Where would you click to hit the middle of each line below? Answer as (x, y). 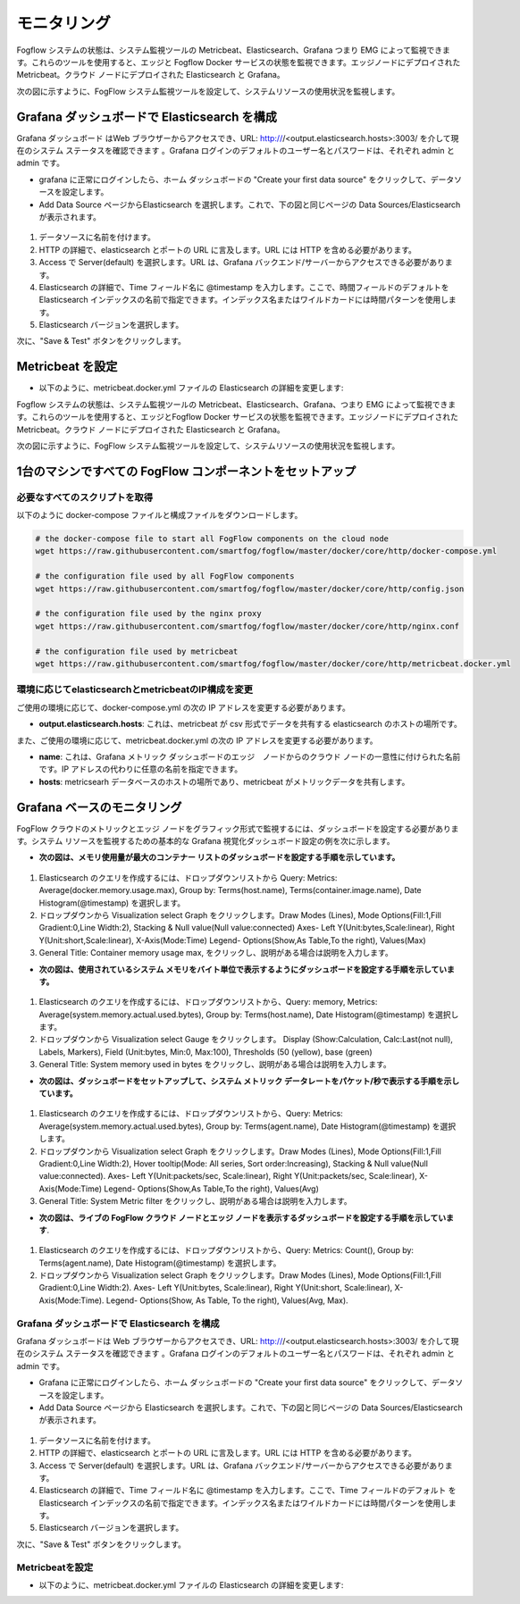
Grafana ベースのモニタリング (99, 807)
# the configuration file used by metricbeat (137, 651)
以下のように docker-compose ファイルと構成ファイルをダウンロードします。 (159, 515)
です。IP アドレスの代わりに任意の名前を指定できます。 (141, 769)
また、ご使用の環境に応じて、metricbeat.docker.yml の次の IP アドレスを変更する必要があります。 (197, 740)
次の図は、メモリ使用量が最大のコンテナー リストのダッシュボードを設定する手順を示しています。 (219, 857)
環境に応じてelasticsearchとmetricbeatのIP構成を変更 (135, 689)
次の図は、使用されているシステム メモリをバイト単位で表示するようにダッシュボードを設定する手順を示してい (243, 969)
